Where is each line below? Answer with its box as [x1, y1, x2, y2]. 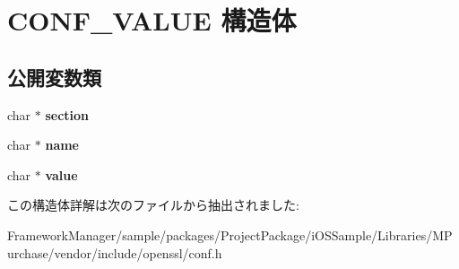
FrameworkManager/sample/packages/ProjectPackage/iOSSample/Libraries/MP [7, 225, 453, 244]
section [45, 105, 90, 124]
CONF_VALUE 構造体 [7, 2, 297, 39]
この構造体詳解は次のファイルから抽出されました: [7, 195, 299, 214]
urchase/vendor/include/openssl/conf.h [7, 243, 222, 262]
